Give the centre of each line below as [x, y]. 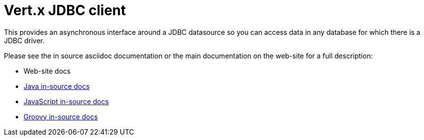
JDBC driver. [24, 40]
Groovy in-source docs [61, 116]
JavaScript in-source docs [66, 101]
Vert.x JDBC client [65, 10]
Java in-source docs [57, 86]
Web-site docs [47, 71]
